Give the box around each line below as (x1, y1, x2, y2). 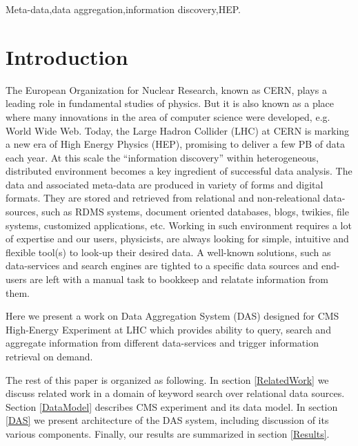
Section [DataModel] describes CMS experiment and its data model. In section (6, 399, 338, 414)
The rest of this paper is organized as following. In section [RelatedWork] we (6, 372, 329, 387)
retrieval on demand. (6, 349, 93, 363)
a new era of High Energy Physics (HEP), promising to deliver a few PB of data (6, 137, 345, 151)
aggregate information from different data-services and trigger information (6, 336, 319, 350)
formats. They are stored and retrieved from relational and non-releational (6, 191, 320, 205)
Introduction (6, 42, 128, 70)
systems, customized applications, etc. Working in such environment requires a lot (6, 217, 352, 232)
